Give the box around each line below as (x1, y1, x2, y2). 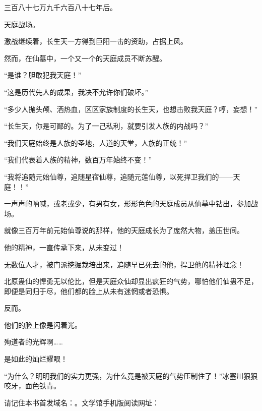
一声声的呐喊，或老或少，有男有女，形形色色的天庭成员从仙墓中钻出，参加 (4, 198, 251, 209)
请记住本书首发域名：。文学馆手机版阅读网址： (4, 397, 159, 407)
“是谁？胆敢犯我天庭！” (4, 70, 82, 80)
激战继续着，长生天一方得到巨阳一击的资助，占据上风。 (4, 36, 187, 46)
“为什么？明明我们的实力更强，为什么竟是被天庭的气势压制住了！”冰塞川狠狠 (4, 370, 258, 381)
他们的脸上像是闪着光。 (4, 319, 82, 330)
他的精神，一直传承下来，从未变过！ (4, 242, 124, 252)
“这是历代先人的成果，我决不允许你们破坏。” (4, 86, 149, 97)
